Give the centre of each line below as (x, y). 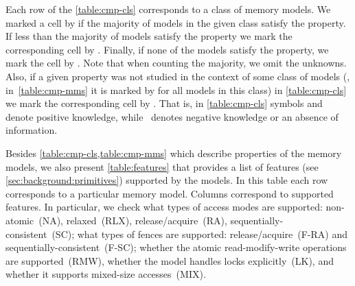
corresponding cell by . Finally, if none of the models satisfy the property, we (167, 49)
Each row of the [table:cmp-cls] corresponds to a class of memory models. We (168, 9)
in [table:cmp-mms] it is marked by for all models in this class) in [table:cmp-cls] (176, 90)
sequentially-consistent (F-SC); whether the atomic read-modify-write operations (176, 247)
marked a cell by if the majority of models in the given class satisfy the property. (176, 22)
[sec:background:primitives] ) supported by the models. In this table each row (167, 180)
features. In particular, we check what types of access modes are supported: (164, 207)
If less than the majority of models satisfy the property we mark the (149, 36)
